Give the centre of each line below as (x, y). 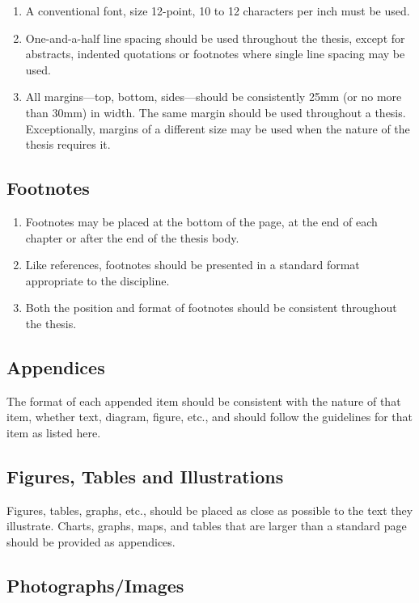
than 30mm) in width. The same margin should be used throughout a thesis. (216, 112)
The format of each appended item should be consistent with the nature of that (204, 401)
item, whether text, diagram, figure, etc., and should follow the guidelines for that (210, 417)
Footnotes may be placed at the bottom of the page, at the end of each (201, 221)
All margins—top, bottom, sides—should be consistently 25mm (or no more (214, 97)
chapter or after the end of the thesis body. (132, 237)
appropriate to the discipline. (97, 280)
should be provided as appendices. (91, 541)
